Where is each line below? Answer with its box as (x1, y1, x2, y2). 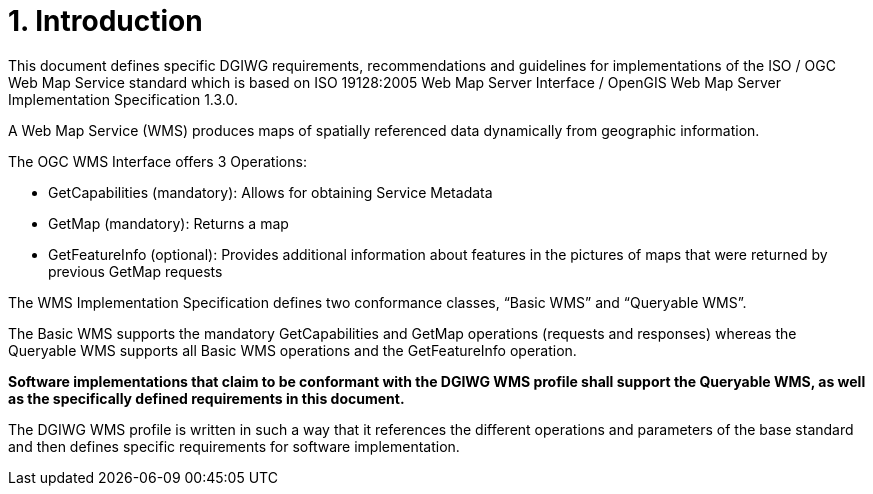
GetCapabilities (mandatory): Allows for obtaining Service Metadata (48, 183, 493, 201)
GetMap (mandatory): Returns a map (48, 214, 289, 232)
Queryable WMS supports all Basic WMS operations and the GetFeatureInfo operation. (8, 341, 577, 359)
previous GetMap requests (48, 262, 223, 280)
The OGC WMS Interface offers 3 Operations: (8, 152, 307, 170)
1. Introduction (8, 4, 203, 38)
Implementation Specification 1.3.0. (8, 90, 239, 108)
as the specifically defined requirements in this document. (8, 389, 405, 407)
